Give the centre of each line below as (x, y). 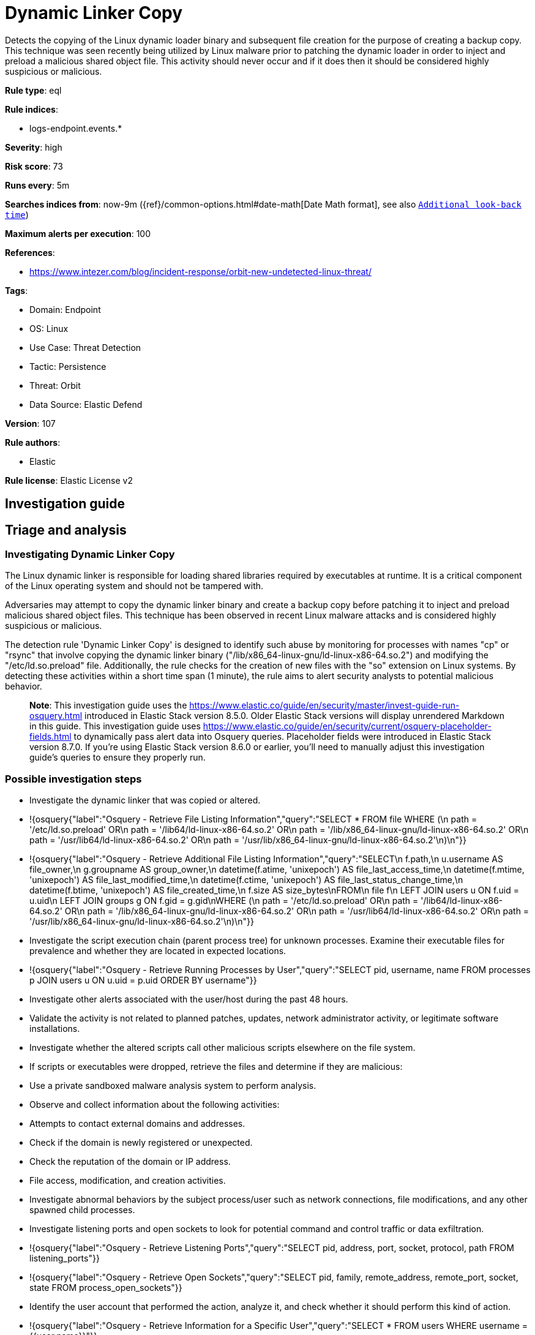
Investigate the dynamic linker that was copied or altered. (145, 800)
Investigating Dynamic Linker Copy (90, 555)
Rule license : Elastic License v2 (69, 480)
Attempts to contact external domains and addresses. (137, 1124)
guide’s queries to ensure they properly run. (118, 758)
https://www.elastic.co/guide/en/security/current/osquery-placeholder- (347, 726)
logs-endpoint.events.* (76, 128)
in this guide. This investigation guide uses (115, 726)
